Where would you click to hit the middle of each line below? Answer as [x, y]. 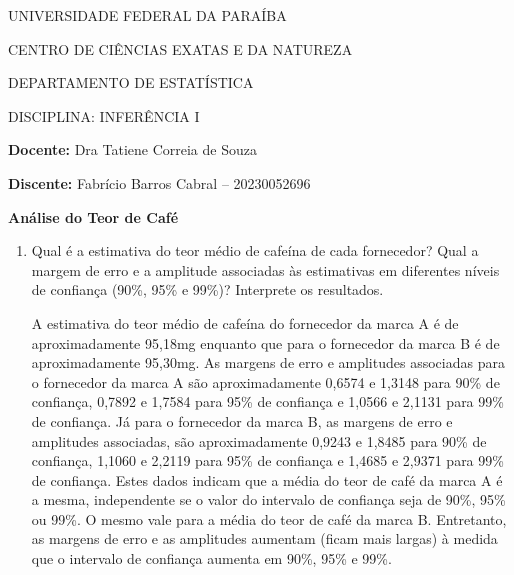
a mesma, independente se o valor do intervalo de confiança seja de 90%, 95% [268, 499]
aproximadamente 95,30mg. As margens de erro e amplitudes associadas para [268, 362]
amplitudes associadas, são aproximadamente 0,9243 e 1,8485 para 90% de [259, 440]
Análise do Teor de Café [93, 216]
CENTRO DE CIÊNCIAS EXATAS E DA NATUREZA [180, 48]
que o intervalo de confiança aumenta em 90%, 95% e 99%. [211, 558]
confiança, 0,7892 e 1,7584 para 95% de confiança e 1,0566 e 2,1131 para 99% [267, 401]
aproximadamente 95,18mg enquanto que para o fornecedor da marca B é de [265, 342]
